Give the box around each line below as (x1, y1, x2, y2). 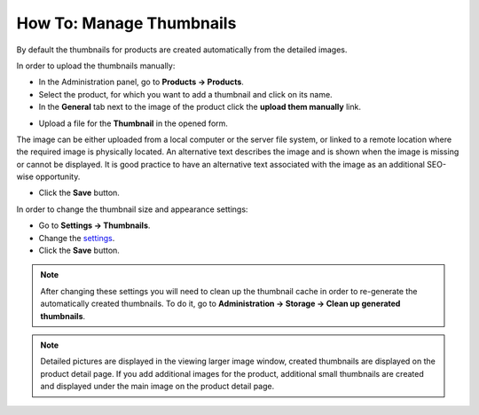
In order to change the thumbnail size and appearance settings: (16, 204, 248, 215)
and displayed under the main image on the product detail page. (40, 381, 275, 392)
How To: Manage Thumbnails (16, 13, 237, 33)
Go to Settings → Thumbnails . (38, 220, 151, 231)
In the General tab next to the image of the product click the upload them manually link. (38, 102, 361, 113)
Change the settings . (38, 232, 115, 243)
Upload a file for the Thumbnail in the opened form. (38, 118, 228, 129)
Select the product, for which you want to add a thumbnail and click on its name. (38, 89, 333, 99)
